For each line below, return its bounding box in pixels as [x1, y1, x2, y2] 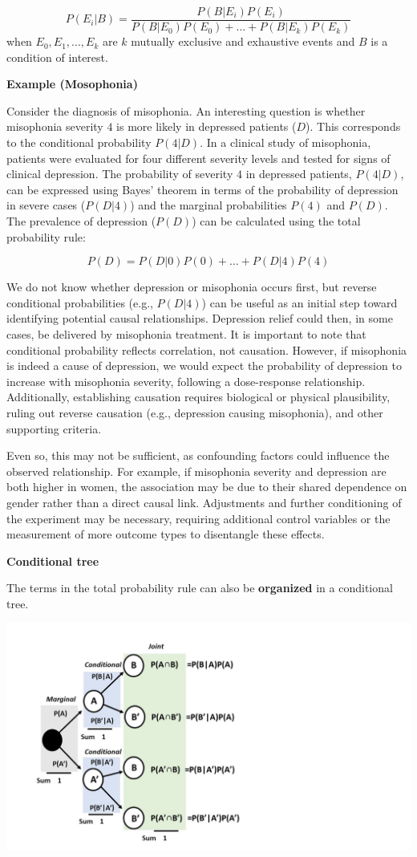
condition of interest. [6, 48, 108, 65]
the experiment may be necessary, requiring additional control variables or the [6, 510, 391, 526]
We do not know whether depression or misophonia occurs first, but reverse [6, 278, 377, 295]
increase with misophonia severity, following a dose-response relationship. [6, 372, 366, 389]
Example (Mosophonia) [6, 75, 138, 92]
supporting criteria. [6, 420, 102, 437]
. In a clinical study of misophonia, [200, 134, 371, 151]
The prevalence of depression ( [6, 213, 156, 229]
